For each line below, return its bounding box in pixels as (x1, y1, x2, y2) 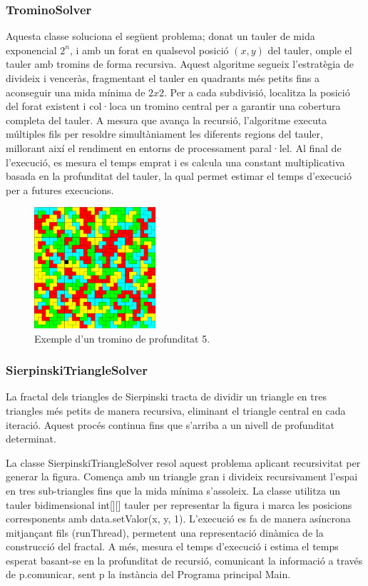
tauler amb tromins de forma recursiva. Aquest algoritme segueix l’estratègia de (6, 56, 354, 71)
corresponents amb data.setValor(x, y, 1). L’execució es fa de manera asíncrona (6, 511, 351, 526)
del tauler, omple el (267, 42, 352, 57)
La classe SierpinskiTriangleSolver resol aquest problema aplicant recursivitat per (6, 455, 361, 470)
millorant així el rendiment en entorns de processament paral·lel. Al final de (6, 140, 342, 155)
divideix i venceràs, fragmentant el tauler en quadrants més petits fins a (6, 71, 320, 85)
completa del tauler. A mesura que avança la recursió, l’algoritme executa (6, 112, 327, 127)
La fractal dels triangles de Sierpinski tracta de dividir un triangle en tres (6, 389, 327, 404)
